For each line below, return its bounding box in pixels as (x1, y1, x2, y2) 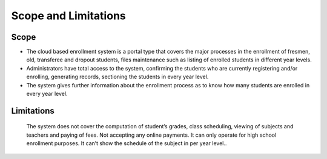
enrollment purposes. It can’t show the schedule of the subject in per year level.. (26, 140, 227, 147)
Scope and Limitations (11, 9, 127, 22)
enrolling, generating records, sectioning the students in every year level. (26, 73, 209, 81)
